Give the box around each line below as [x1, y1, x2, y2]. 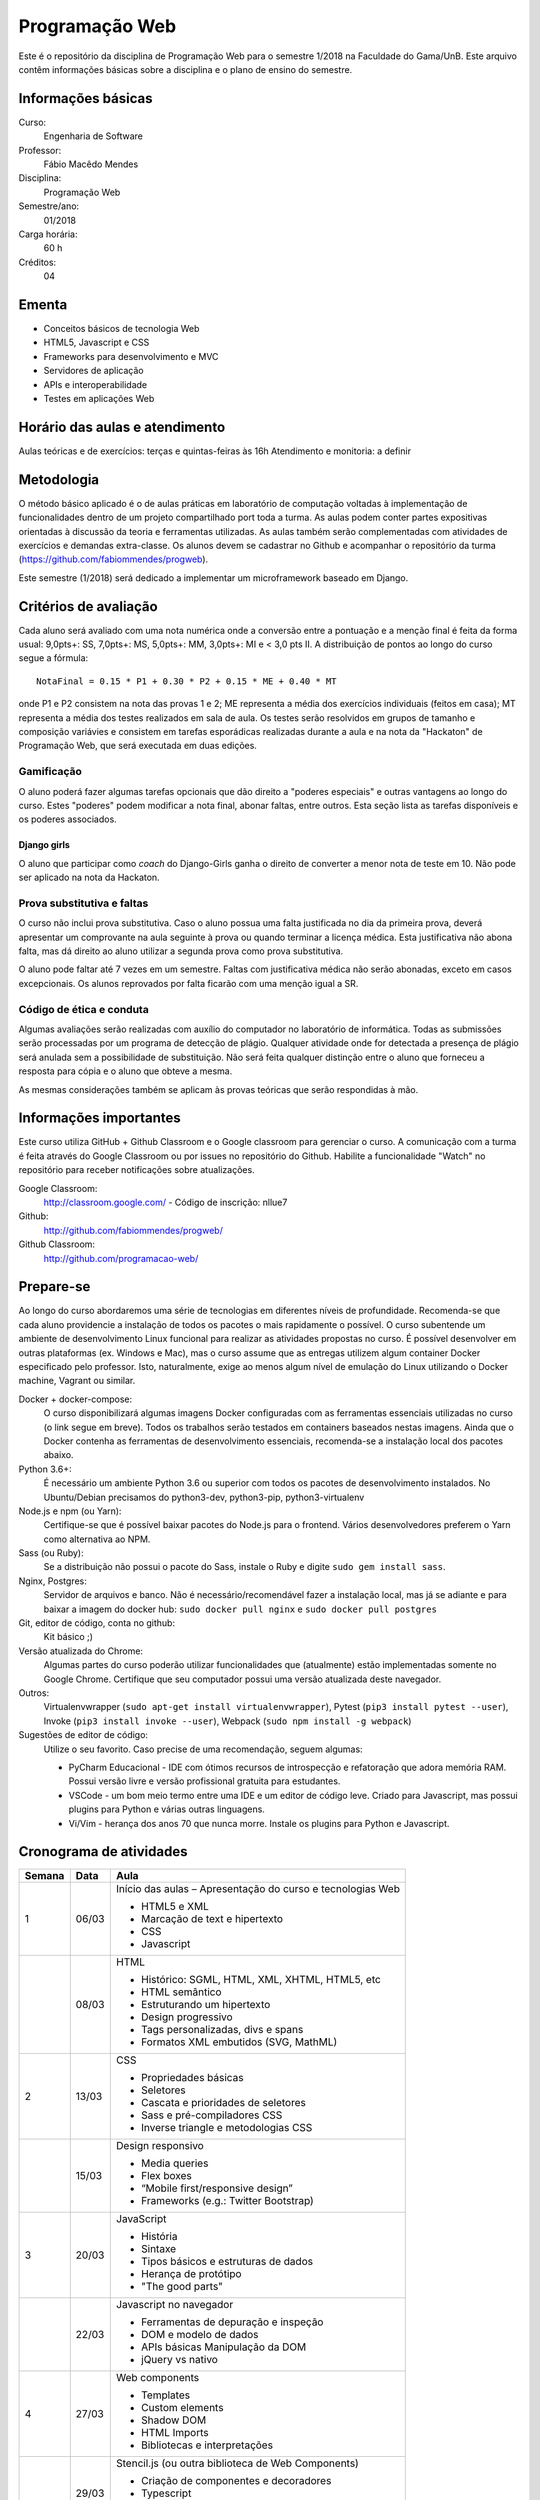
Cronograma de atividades [18, 1843, 188, 1860]
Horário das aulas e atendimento [18, 418, 226, 435]
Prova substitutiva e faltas [18, 896, 149, 910]
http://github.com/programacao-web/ [43, 1252, 199, 1264]
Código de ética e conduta [18, 1002, 149, 1016]
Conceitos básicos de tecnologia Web [43, 323, 200, 335]
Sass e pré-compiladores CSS [141, 2108, 283, 2122]
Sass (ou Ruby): [18, 1547, 84, 1559]
